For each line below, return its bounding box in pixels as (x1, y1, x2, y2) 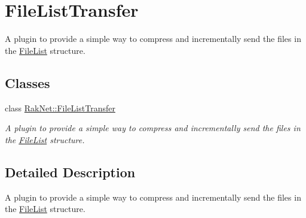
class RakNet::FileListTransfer (5, 101, 115, 114)
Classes (5, 73, 50, 92)
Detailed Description (5, 162, 136, 181)
